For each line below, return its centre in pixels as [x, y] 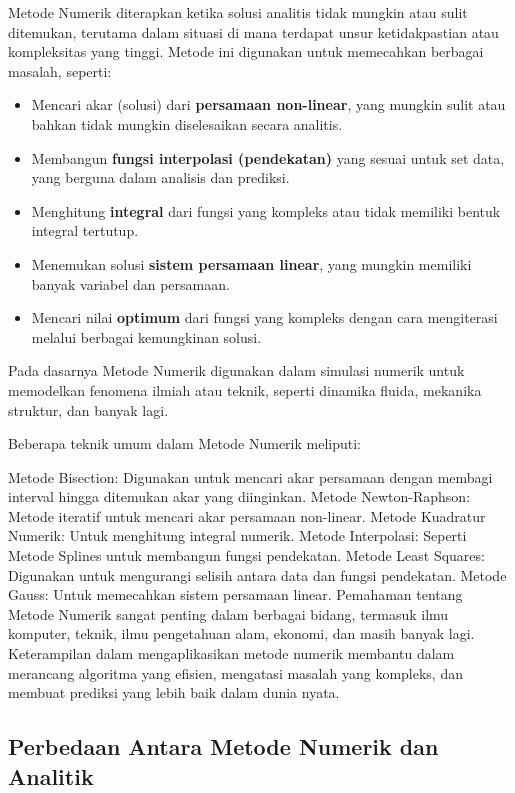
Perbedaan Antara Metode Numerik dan [223, 746]
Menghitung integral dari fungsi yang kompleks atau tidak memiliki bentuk [266, 210]
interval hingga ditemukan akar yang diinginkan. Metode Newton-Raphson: [239, 496]
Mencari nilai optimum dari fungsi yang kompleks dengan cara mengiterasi [264, 317]
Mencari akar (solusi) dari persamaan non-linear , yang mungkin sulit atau [268, 104]
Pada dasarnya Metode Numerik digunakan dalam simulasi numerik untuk [236, 370]
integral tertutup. [85, 230]
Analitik [51, 775]
